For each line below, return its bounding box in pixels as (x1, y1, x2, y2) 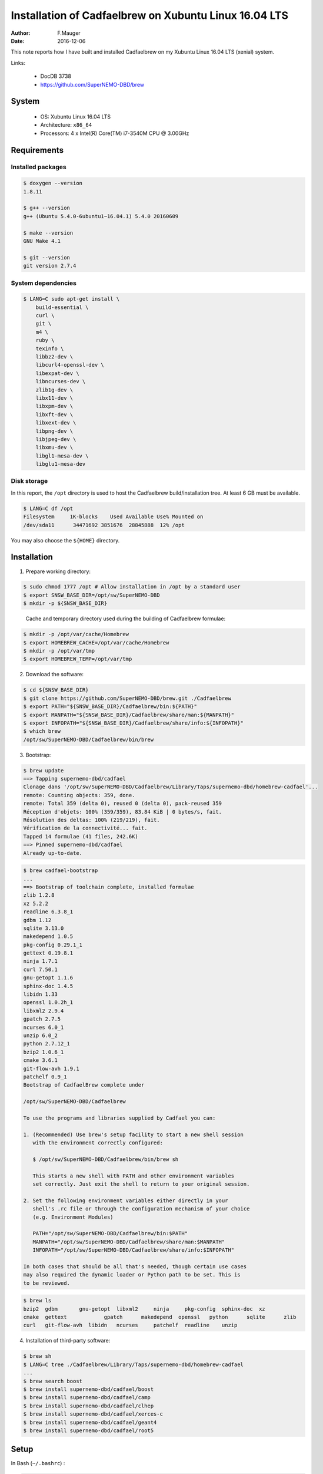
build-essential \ (35, 304, 89, 311)
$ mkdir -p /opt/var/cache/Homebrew (23, 631, 129, 638)
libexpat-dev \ (35, 370, 79, 377)
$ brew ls (23, 1297, 52, 1304)
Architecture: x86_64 (40, 121, 92, 129)
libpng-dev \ (35, 427, 74, 435)
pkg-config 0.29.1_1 (23, 941, 82, 948)
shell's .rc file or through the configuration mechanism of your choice (32, 1206, 250, 1212)
